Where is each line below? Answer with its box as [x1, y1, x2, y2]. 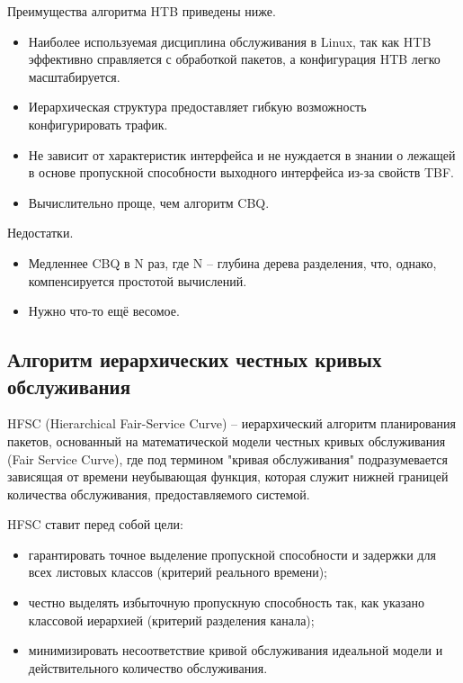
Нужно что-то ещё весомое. [28, 301, 180, 320]
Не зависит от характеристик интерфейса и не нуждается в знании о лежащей [28, 145, 456, 164]
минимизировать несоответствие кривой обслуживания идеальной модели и [28, 641, 443, 660]
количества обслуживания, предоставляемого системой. [7, 484, 310, 503]
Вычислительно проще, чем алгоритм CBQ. [28, 193, 270, 211]
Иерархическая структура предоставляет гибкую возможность [28, 97, 367, 116]
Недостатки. [7, 223, 74, 242]
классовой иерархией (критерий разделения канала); [28, 610, 315, 629]
